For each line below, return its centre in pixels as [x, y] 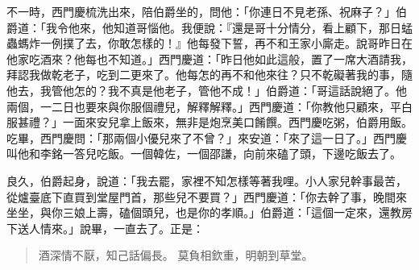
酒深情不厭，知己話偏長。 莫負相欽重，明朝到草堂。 [176, 255]
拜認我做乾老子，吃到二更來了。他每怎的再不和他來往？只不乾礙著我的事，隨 [209, 75]
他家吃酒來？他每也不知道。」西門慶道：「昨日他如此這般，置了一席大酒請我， [209, 58]
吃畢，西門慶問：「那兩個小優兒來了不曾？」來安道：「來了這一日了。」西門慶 [207, 137]
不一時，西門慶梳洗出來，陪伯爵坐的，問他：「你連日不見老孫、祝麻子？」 [201, 11]
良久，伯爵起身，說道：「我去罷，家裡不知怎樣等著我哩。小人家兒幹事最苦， [207, 180]
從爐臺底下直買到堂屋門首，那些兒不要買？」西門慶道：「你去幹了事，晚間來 [207, 196]
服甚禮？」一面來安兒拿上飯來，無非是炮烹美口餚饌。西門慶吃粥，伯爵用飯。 [209, 122]
